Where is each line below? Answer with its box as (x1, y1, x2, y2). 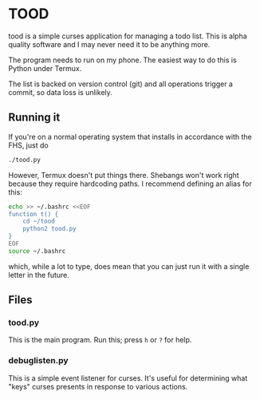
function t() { (8, 210, 59, 218)
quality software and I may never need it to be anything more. (8, 39, 211, 49)
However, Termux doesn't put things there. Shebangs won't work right (8, 170, 239, 180)
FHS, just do (8, 140, 49, 150)
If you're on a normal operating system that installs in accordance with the (8, 132, 253, 141)
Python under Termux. (8, 63, 82, 73)
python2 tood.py (22, 225, 77, 233)
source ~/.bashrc (8, 247, 66, 255)
